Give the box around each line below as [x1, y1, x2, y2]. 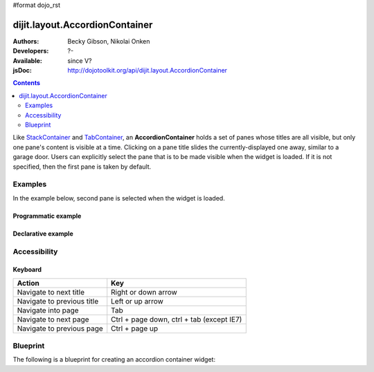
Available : [12, 56, 43, 65]
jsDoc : [12, 66, 33, 75]
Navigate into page [17, 305, 79, 315]
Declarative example [12, 229, 73, 238]
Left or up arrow [111, 296, 164, 306]
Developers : [12, 47, 49, 55]
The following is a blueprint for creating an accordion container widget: [12, 355, 216, 364]
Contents [12, 79, 41, 87]
